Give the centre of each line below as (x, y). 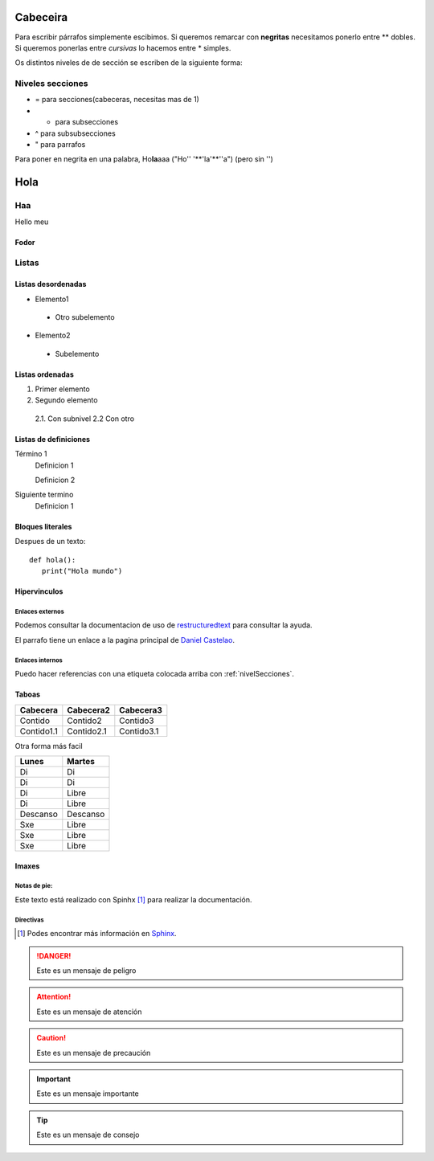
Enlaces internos (39, 660)
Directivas (29, 920)
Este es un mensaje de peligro (86, 971)
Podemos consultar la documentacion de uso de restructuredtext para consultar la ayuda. (164, 625)
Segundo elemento (66, 400)
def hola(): (53, 560)
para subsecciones (87, 122)
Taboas (27, 694)
